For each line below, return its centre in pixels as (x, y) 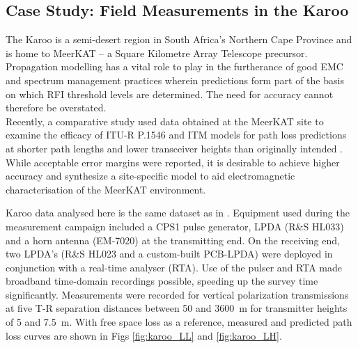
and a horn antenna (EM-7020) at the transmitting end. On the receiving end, (173, 240)
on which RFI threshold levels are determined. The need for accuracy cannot (170, 94)
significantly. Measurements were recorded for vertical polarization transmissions (177, 294)
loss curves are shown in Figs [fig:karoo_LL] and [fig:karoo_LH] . (144, 335)
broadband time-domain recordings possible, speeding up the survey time (162, 281)
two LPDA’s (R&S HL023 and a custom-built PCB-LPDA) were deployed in (169, 254)
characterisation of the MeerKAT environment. (106, 189)
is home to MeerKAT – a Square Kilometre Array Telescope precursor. (157, 53)
